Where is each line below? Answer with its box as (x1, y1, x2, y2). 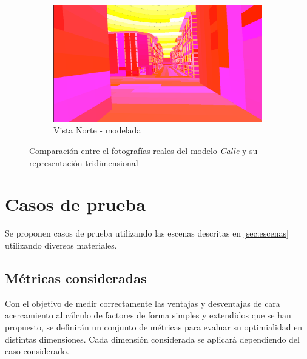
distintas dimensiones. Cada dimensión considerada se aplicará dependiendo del (5, 332, 300, 345)
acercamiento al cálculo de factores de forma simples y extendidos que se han (5, 309, 291, 321)
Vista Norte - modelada (53, 124, 141, 136)
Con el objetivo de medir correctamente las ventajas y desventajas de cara (5, 297, 280, 309)
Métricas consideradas (5, 268, 147, 287)
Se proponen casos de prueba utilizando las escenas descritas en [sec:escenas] (5, 227, 289, 240)
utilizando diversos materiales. (5, 238, 117, 251)
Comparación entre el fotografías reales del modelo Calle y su (29, 144, 258, 157)
